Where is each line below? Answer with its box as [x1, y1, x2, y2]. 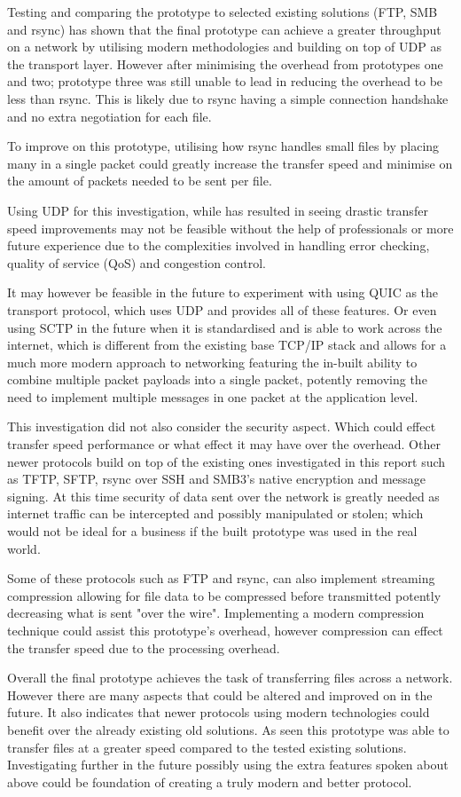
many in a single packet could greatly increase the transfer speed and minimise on [7, 154, 453, 172]
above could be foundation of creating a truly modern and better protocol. [7, 772, 412, 791]
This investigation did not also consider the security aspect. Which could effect [7, 417, 436, 436]
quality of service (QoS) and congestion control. [7, 253, 266, 272]
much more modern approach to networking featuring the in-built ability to [7, 352, 418, 371]
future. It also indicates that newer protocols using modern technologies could [7, 703, 430, 722]
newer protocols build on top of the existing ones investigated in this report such [7, 452, 446, 470]
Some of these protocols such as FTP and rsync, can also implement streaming [7, 569, 435, 588]
